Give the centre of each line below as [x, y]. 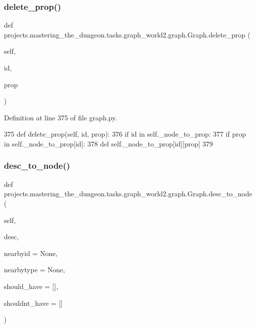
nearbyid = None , [31, 253]
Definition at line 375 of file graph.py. [61, 117]
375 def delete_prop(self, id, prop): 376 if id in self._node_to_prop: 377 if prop [125, 134]
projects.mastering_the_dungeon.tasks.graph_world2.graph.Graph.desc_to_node [128, 194]
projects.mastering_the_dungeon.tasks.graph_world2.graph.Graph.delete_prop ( [127, 34]
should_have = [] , [31, 286]
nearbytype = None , [35, 270]
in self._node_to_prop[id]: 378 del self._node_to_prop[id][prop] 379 [109, 143]
